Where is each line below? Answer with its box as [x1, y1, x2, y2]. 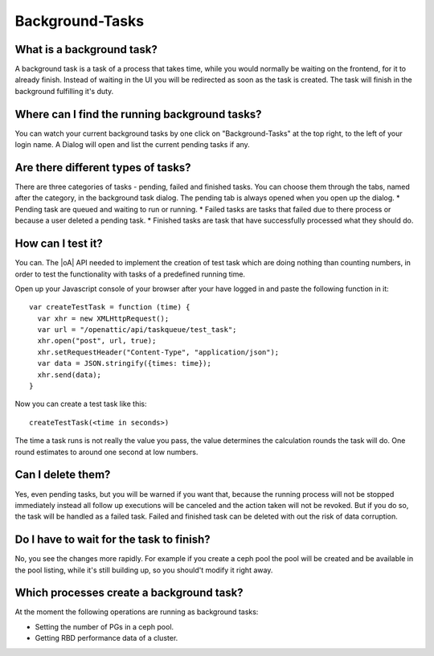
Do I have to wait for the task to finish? [14, 533, 211, 547]
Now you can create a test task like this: [14, 399, 147, 409]
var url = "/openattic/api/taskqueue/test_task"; [37, 326, 237, 334]
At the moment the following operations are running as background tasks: [14, 607, 259, 617]
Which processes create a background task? [14, 586, 244, 600]
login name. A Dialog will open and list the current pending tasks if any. [14, 140, 251, 150]
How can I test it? [14, 237, 104, 251]
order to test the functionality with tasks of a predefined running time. [14, 269, 245, 279]
